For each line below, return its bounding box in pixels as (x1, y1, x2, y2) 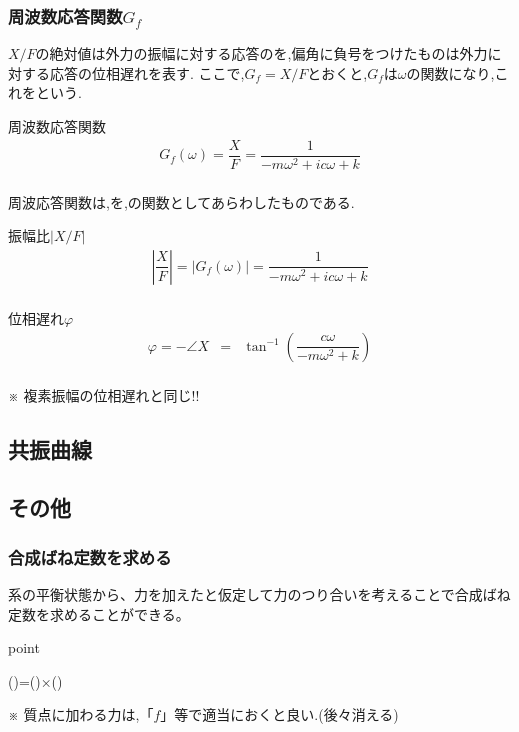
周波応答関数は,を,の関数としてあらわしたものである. (8, 191, 355, 212)
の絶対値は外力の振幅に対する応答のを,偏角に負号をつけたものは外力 (35, 43, 488, 64)
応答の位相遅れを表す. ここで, (49, 62, 245, 83)
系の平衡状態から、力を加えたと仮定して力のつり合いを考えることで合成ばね (8, 584, 511, 604)
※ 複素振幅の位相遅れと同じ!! (8, 384, 200, 405)
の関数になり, (406, 62, 495, 83)
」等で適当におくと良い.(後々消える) (160, 704, 399, 725)
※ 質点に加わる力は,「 (8, 704, 154, 725)
